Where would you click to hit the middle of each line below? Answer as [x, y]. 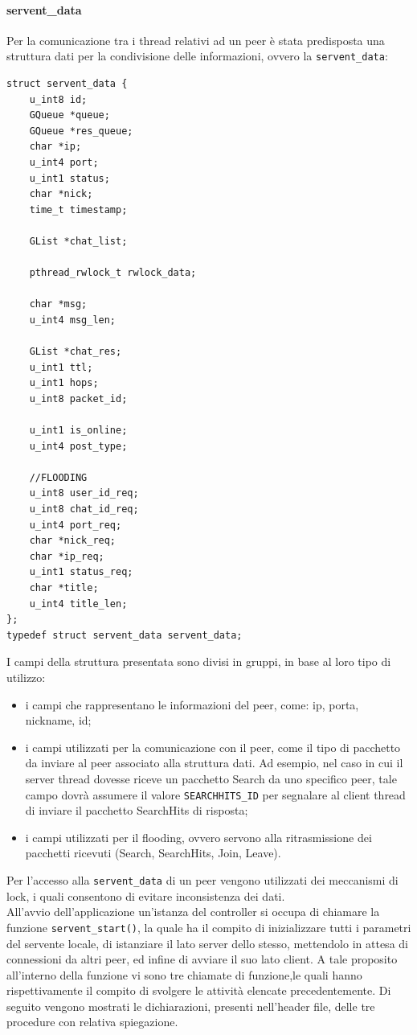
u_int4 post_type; [78, 446]
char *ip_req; [67, 556]
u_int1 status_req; [81, 572]
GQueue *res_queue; [81, 131]
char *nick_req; [73, 541]
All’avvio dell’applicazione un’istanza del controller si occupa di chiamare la [193, 912]
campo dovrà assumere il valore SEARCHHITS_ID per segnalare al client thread [215, 794]
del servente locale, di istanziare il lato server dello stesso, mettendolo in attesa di [207, 943]
